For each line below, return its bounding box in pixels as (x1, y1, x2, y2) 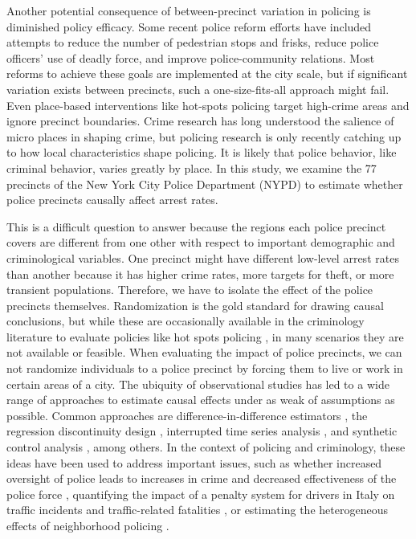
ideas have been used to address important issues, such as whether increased (6, 454, 382, 471)
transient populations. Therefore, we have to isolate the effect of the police (6, 281, 373, 298)
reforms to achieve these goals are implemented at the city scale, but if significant (6, 65, 408, 82)
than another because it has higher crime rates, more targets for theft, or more (6, 265, 394, 282)
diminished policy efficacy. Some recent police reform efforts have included (6, 18, 372, 35)
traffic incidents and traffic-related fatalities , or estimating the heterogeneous (6, 501, 388, 518)
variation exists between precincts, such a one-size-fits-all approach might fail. (6, 80, 389, 97)
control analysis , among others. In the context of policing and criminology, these (6, 439, 406, 455)
